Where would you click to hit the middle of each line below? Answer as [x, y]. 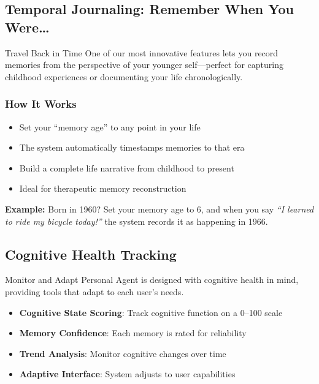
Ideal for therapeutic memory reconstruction [103, 188]
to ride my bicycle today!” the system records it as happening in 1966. [136, 221]
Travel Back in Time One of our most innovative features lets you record [142, 52]
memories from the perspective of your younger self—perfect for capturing [144, 65]
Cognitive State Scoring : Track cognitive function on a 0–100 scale [151, 312]
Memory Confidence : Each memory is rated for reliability [133, 333]
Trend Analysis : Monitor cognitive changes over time [123, 353]
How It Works [41, 104]
